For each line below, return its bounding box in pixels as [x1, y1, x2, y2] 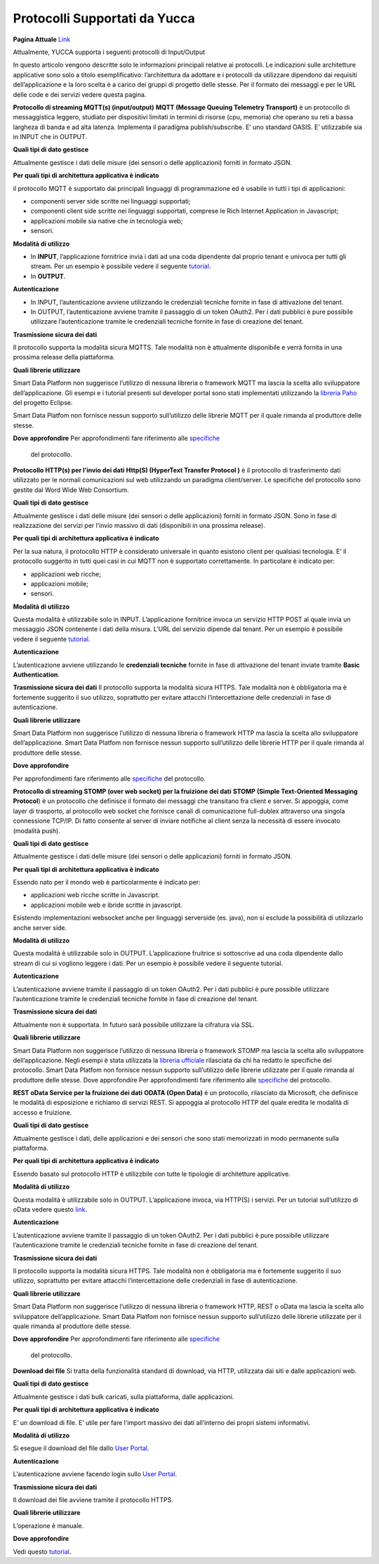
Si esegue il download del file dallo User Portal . [13, 1444, 149, 1452]
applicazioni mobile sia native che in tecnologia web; [30, 216, 183, 225]
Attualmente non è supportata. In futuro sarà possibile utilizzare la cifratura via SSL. [13, 1020, 255, 1028]
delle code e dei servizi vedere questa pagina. [13, 90, 147, 98]
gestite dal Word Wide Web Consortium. [13, 485, 129, 494]
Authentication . [13, 670, 60, 679]
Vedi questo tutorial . [13, 1547, 72, 1556]
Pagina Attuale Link [13, 35, 71, 44]
